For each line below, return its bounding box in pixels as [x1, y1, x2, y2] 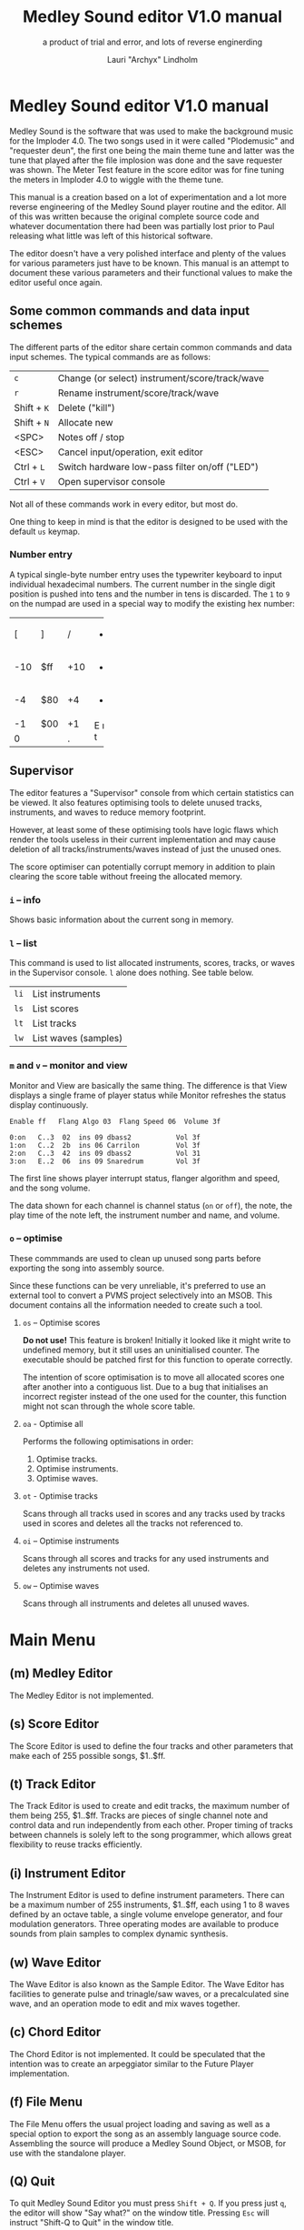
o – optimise [9, 1232, 64, 1245]
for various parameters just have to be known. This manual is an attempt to [9, 257, 289, 268]
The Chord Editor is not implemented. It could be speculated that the [9, 2048, 266, 2059]
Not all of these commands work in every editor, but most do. [9, 498, 239, 509]
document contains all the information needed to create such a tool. [9, 1299, 263, 1311]
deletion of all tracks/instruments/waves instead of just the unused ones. [9, 843, 282, 854]
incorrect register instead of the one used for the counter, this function [22, 1391, 288, 1401]
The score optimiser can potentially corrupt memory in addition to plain [9, 861, 275, 872]
